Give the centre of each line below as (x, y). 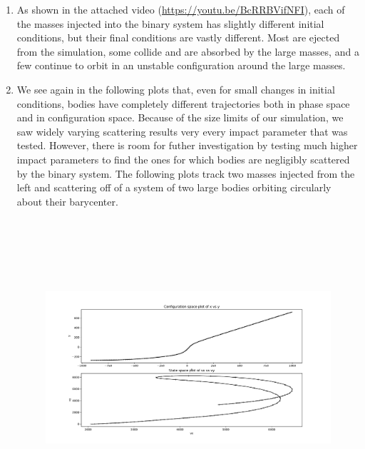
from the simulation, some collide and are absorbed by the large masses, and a (188, 51)
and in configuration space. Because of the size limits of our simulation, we (180, 117)
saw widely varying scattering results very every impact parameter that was (182, 131)
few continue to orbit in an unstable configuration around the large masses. (181, 65)
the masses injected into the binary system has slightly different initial (170, 23)
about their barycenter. (67, 201)
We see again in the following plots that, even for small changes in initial (176, 89)
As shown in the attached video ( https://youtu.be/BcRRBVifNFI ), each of (181, 9)
